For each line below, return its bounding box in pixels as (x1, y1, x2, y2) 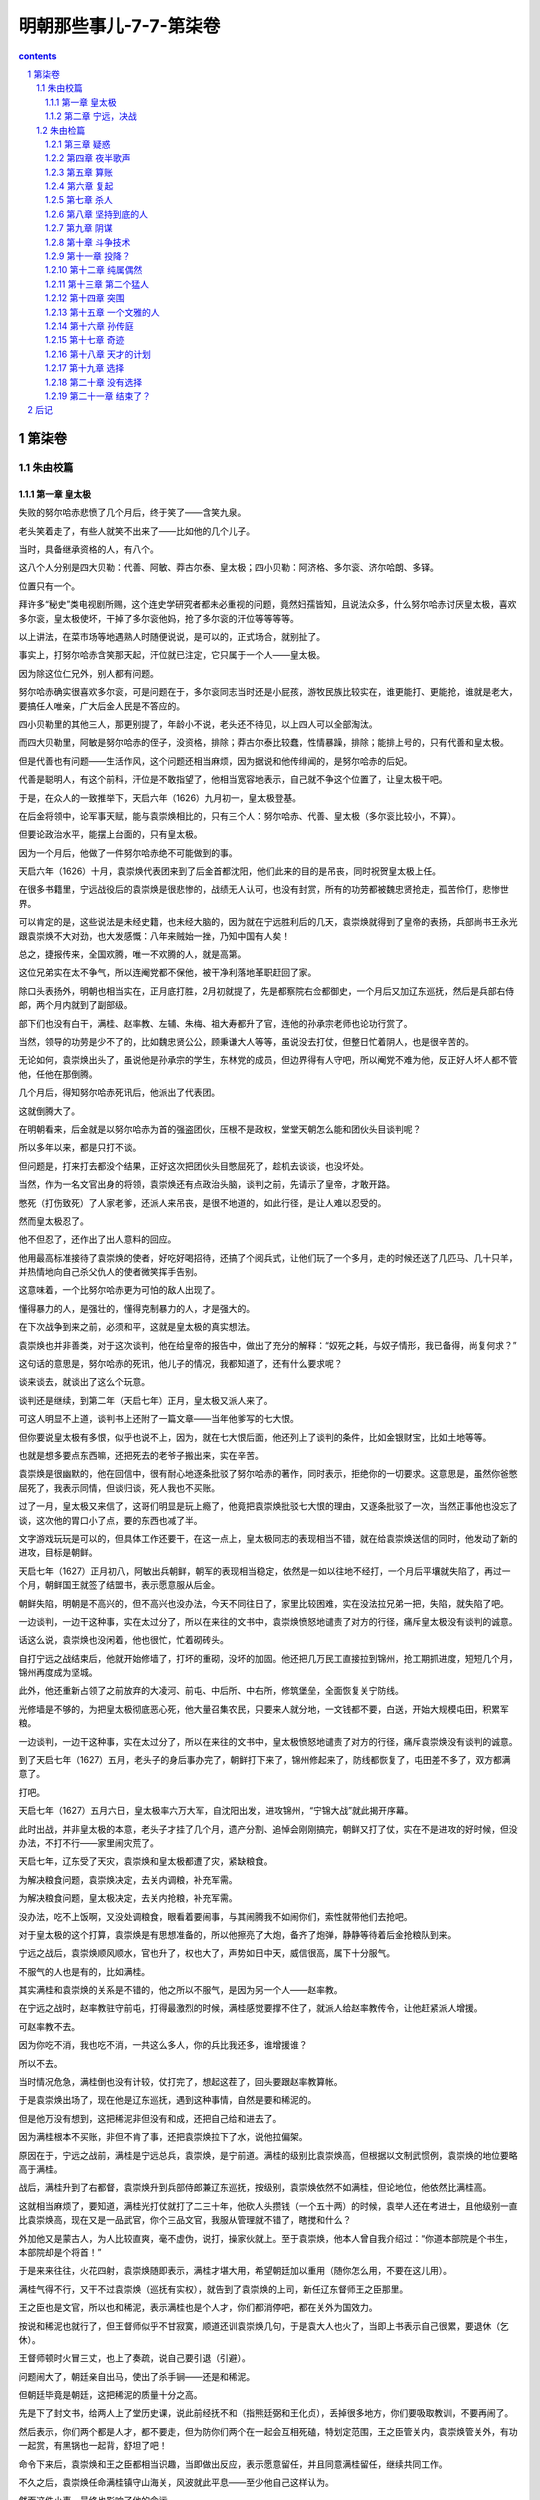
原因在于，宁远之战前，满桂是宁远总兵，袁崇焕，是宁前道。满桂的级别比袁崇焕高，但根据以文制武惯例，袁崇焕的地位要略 (18, 2149, 518, 2161)
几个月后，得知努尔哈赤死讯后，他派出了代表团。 (18, 1086, 220, 1099)
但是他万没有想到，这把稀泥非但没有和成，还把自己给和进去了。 (18, 2112, 282, 2124)
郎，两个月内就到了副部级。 (18, 999, 133, 1011)
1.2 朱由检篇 (36, 124, 86, 136)
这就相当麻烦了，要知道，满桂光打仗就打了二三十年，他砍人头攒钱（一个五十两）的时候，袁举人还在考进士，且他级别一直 (18, 2200, 518, 2212)
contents (18, 50, 57, 62)
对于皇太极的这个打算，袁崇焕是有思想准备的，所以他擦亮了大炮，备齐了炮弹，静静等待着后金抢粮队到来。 (18, 1928, 457, 1940)
